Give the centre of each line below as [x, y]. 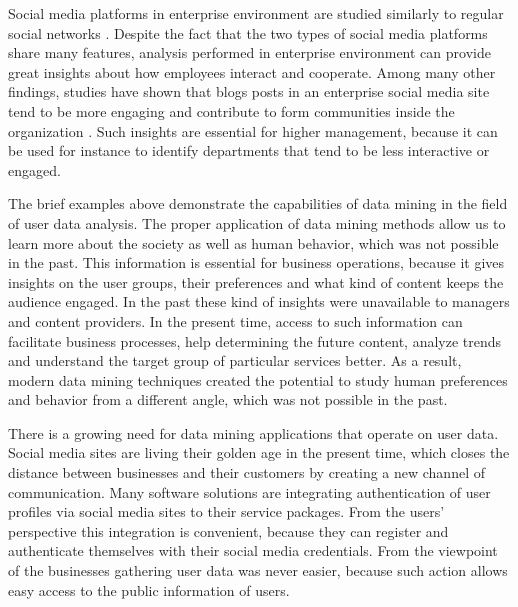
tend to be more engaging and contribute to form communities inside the [231, 110]
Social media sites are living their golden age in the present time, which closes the [259, 452]
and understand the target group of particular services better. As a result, [235, 360]
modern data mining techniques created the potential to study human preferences [258, 379]
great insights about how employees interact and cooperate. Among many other [252, 71]
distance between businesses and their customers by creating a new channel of [246, 472]
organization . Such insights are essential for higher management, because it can [253, 130]
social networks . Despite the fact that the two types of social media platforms [248, 32]
